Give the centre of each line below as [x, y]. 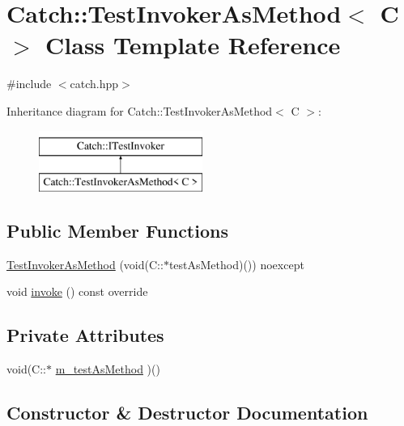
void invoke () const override [77, 291]
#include [29, 84]
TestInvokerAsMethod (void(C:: [85, 264]
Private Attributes [85, 335]
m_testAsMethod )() [108, 369]
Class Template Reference [193, 45]
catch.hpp [94, 84]
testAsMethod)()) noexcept [236, 264]
